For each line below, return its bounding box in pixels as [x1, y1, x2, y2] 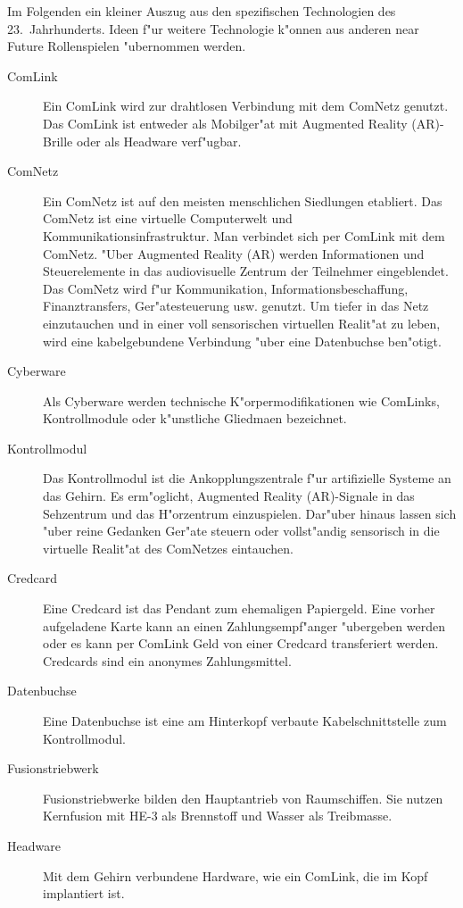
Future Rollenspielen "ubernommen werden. [7, 37, 246, 55]
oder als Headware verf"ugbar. [76, 131, 242, 150]
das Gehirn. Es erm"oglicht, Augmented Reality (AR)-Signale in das [43, 487, 415, 505]
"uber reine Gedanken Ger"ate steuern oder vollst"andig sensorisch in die [43, 521, 440, 540]
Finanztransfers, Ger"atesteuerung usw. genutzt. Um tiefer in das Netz [43, 296, 429, 315]
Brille [43, 131, 73, 150]
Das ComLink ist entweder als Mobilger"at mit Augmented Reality [43, 113, 408, 132]
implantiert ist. [43, 884, 125, 903]
